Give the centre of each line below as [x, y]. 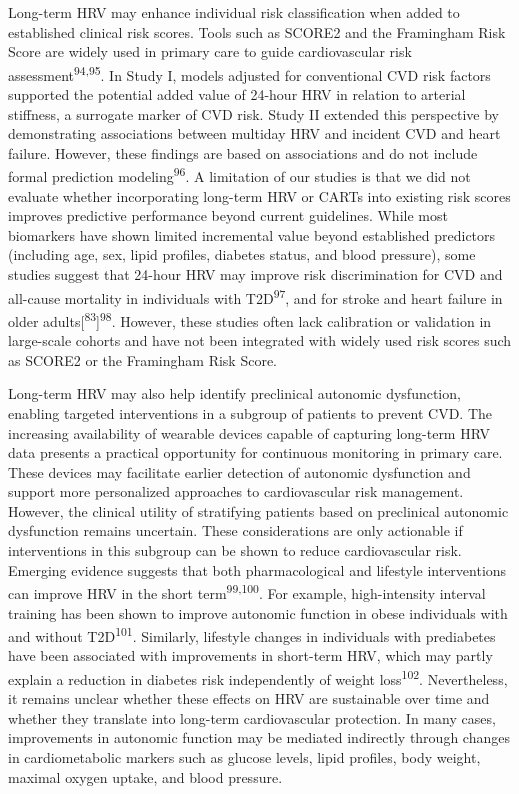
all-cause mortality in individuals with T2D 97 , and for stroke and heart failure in [255, 296]
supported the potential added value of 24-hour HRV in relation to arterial [237, 94]
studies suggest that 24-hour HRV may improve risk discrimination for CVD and [255, 274]
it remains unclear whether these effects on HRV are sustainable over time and [249, 698]
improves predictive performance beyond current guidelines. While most [228, 215]
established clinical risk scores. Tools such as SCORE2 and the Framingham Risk [257, 31]
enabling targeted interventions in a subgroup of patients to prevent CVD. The [250, 412]
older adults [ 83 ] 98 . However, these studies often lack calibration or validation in [250, 319]
